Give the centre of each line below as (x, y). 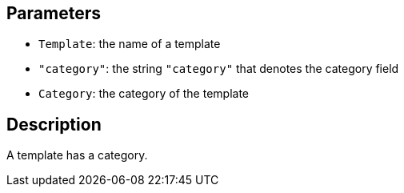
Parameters (54, 13)
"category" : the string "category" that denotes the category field (219, 69)
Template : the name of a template (130, 44)
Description (54, 124)
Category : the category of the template (144, 94)
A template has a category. (77, 155)
